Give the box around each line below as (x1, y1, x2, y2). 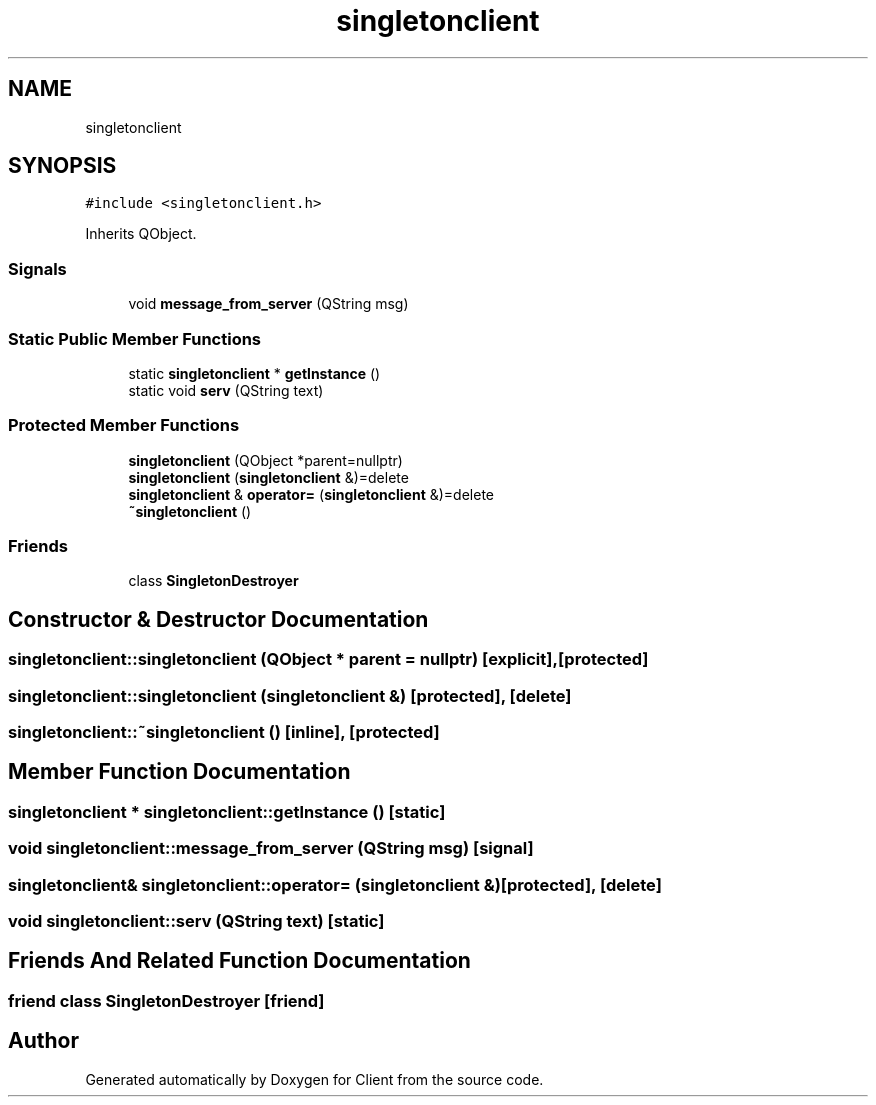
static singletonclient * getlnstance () (128, 364, 381, 382)
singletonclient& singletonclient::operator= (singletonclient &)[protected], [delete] (8, 874, 662, 895)
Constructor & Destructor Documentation (8, 606, 429, 632)
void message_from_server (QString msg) (128, 295, 409, 313)
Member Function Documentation (8, 759, 351, 785)
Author (8, 1028, 79, 1054)
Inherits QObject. (85, 225, 197, 243)
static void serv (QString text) (128, 381, 324, 399)
